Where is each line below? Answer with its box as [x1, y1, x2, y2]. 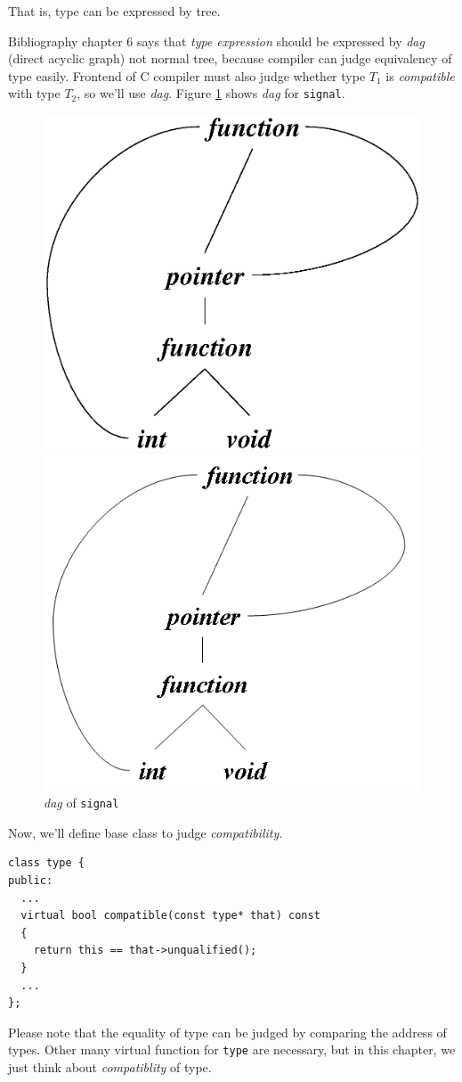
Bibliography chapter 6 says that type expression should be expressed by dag [8, 31, 425, 50]
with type [8, 84, 61, 102]
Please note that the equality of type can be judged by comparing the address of [8, 1022, 447, 1041]
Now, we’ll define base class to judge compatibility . [8, 823, 283, 841]
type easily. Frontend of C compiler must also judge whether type [8, 66, 366, 85]
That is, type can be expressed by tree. [8, 2, 221, 20]
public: [8, 874, 53, 888]
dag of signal [44, 793, 119, 812]
